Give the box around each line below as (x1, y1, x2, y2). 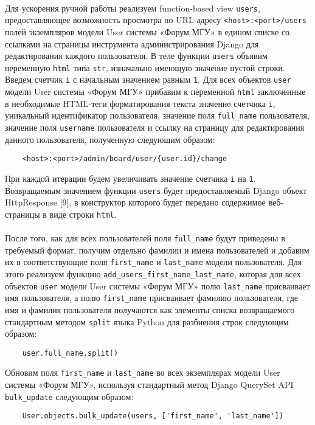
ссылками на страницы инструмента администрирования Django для (5, 37, 259, 50)
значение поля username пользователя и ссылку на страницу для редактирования (5, 121, 305, 134)
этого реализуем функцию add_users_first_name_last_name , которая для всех (5, 268, 301, 280)
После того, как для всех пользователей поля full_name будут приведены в (5, 232, 285, 244)
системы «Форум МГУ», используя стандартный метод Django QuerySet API (5, 378, 294, 391)
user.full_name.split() (22, 348, 119, 358)
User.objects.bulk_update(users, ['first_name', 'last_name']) (22, 412, 284, 421)
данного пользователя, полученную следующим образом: (5, 133, 215, 145)
